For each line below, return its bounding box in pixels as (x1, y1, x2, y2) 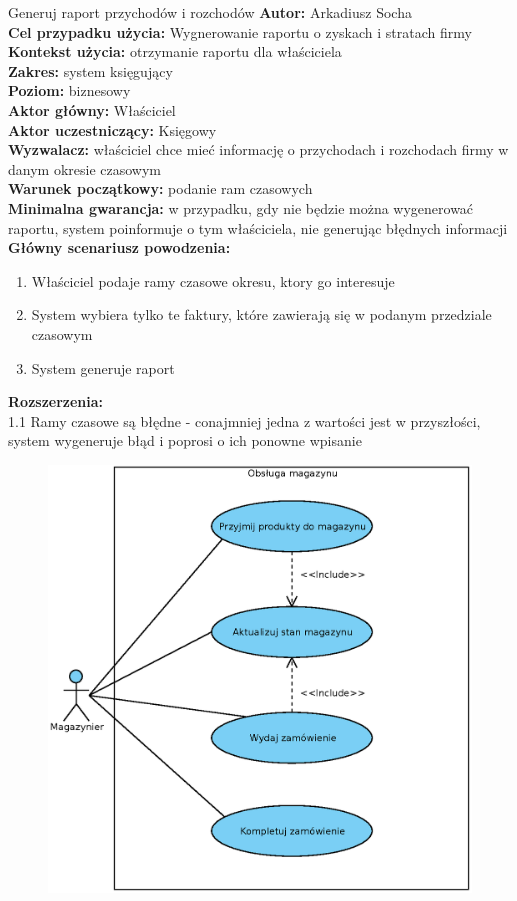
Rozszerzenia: (8, 391, 104, 412)
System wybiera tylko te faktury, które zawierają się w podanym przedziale (31, 304, 492, 325)
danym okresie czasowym (8, 158, 161, 179)
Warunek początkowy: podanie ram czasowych (8, 178, 313, 199)
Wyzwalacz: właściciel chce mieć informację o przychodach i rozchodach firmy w (8, 139, 509, 160)
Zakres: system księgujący (8, 60, 173, 81)
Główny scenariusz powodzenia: (8, 237, 231, 258)
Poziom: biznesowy (8, 80, 131, 101)
